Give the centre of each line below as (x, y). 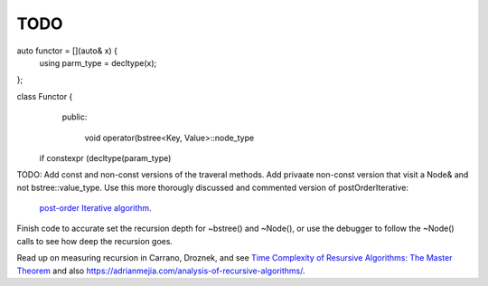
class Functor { (45, 96)
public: (75, 117)
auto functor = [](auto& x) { (67, 51)
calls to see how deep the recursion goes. (95, 241)
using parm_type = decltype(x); (98, 62)
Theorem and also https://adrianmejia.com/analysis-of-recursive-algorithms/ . (161, 271)
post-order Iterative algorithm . (96, 208)
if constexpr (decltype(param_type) (105, 157)
